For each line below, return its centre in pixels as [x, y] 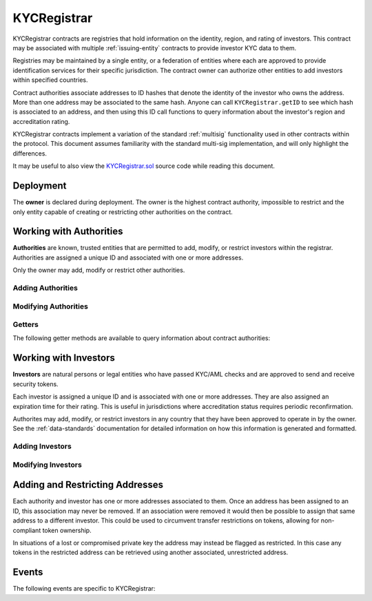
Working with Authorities [68, 232]
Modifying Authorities [51, 306]
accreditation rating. [41, 121]
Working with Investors [64, 358]
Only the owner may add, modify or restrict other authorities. [99, 270]
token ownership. [67, 530]
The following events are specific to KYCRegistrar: [84, 589]
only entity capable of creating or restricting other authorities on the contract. [123, 212]
